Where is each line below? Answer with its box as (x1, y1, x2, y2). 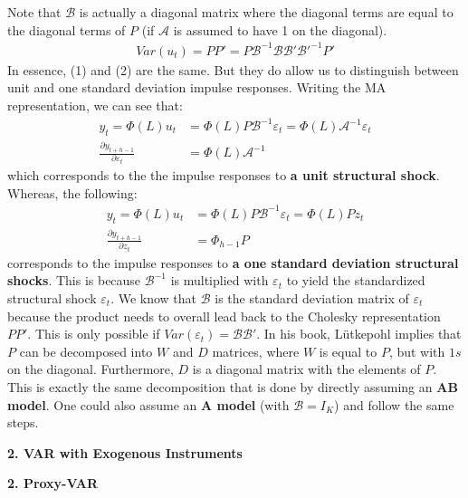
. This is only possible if (27, 324, 160, 343)
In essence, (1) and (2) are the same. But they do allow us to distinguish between (7, 60, 459, 79)
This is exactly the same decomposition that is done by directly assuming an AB (7, 378, 458, 396)
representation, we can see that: (7, 95, 183, 114)
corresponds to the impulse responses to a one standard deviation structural (7, 253, 459, 272)
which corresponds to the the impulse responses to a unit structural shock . (7, 166, 440, 185)
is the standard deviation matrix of (215, 289, 409, 308)
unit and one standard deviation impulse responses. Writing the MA (7, 78, 387, 97)
